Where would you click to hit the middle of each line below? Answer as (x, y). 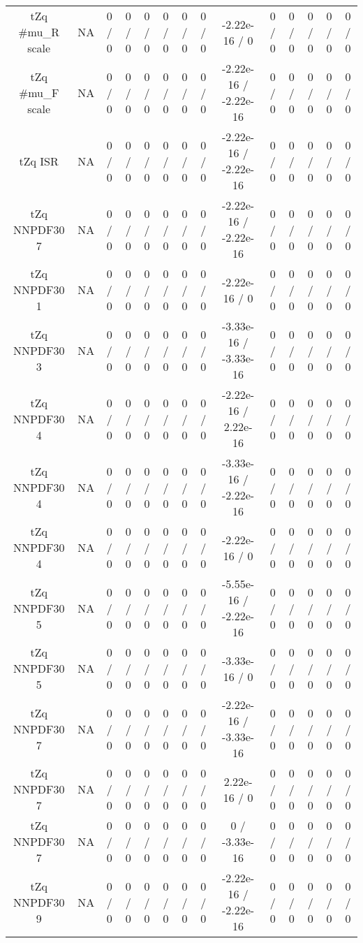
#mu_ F (39, 92)
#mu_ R (39, 32)
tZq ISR (39, 161)
